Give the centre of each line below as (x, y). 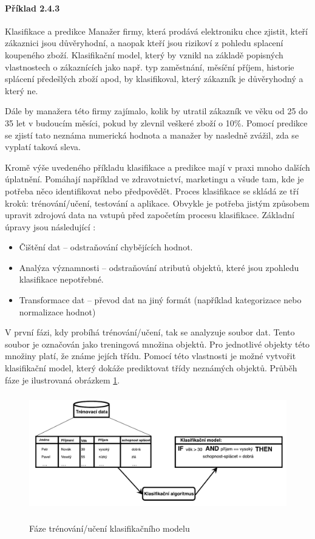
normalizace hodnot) (57, 311)
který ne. (22, 90)
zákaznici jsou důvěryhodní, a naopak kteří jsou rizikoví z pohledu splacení (144, 43)
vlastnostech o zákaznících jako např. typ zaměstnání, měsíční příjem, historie (150, 67)
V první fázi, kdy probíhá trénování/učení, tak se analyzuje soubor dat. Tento (150, 332)
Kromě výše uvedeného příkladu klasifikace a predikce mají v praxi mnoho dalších (157, 167)
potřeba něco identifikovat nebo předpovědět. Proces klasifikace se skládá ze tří (152, 191)
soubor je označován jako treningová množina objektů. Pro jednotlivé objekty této (157, 344)
